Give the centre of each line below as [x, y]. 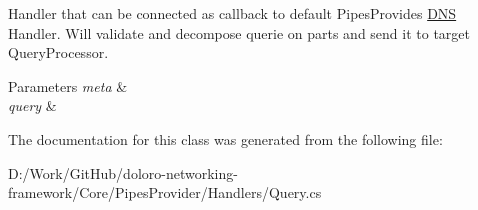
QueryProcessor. [58, 52]
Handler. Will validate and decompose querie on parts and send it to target [239, 32]
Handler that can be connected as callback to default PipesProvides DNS [232, 13]
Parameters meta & [68, 85]
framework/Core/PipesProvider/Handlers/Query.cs [165, 192]
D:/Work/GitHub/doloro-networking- [123, 172]
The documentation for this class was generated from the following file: [225, 138]
